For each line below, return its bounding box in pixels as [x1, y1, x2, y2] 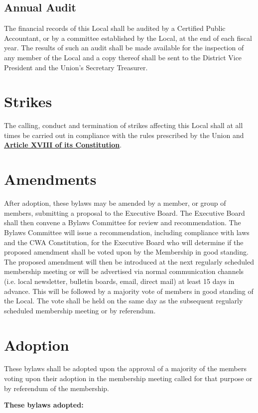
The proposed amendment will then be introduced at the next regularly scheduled [4, 256, 254, 267]
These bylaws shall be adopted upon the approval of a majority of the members [4, 363, 247, 374]
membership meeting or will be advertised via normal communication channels [4, 266, 244, 276]
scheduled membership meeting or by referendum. [4, 305, 156, 315]
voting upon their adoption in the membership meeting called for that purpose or [4, 373, 253, 384]
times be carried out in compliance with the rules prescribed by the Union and [4, 130, 244, 140]
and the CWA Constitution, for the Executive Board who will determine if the [4, 237, 244, 247]
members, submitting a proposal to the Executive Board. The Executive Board [4, 207, 245, 218]
